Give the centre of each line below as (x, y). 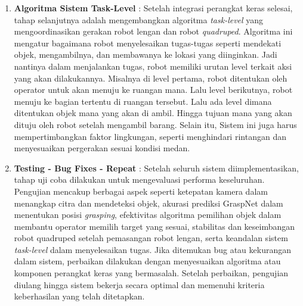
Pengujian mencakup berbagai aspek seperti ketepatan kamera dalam (141, 191)
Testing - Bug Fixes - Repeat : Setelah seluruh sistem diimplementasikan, (156, 168)
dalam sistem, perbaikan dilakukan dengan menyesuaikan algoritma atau (147, 261)
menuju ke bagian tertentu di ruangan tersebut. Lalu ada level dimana (143, 101)
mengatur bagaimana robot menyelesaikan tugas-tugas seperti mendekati (148, 43)
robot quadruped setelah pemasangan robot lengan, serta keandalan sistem (151, 238)
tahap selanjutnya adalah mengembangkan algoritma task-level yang (139, 19)
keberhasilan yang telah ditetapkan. (79, 296)
